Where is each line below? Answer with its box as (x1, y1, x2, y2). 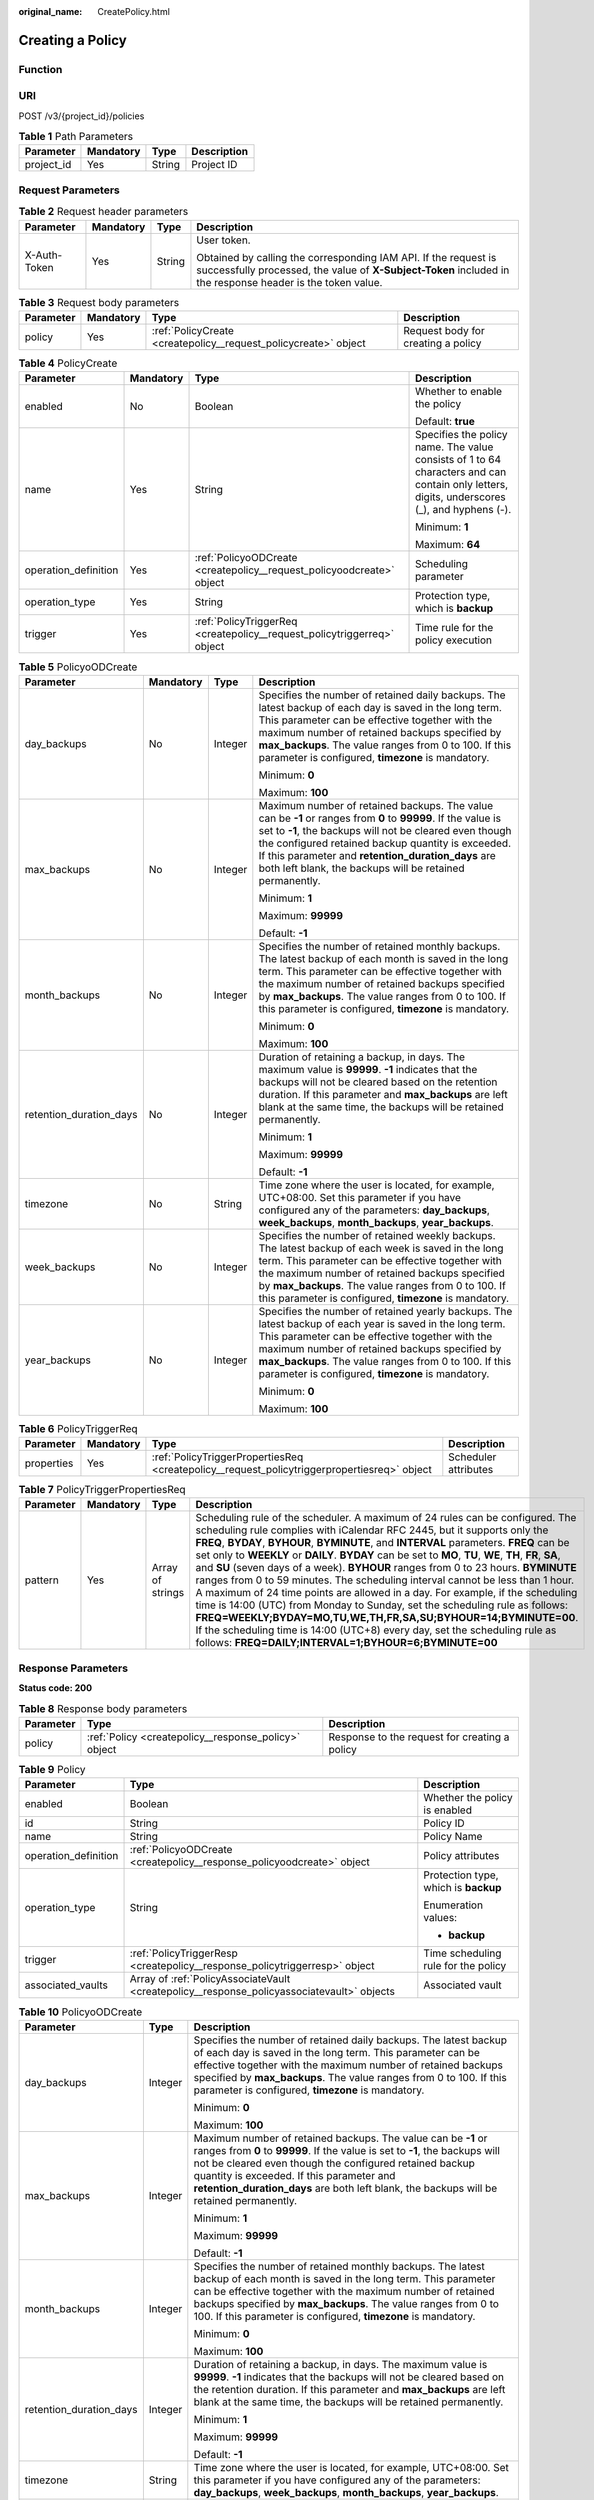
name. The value (415, 440, 494, 454)
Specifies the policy (415, 428, 509, 442)
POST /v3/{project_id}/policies (18, 110, 145, 122)
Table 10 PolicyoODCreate (18, 2005, 143, 2019)
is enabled (423, 1803, 472, 1817)
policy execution (415, 633, 493, 647)
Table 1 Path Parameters (18, 130, 134, 144)
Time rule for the (415, 621, 494, 635)
